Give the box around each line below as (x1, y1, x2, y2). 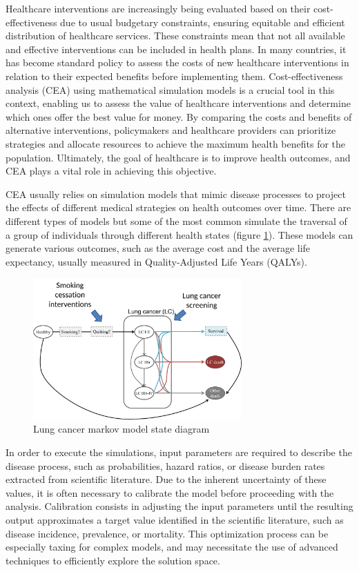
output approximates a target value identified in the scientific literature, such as (6, 513, 344, 527)
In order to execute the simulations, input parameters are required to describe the (6, 445, 352, 460)
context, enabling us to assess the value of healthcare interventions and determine (6, 96, 351, 110)
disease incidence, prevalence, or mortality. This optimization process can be (6, 526, 329, 540)
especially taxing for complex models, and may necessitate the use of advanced (6, 540, 338, 554)
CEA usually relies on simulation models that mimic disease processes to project (6, 186, 346, 201)
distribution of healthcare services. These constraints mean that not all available (6, 28, 345, 43)
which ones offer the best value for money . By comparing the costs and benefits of (6, 109, 352, 124)
